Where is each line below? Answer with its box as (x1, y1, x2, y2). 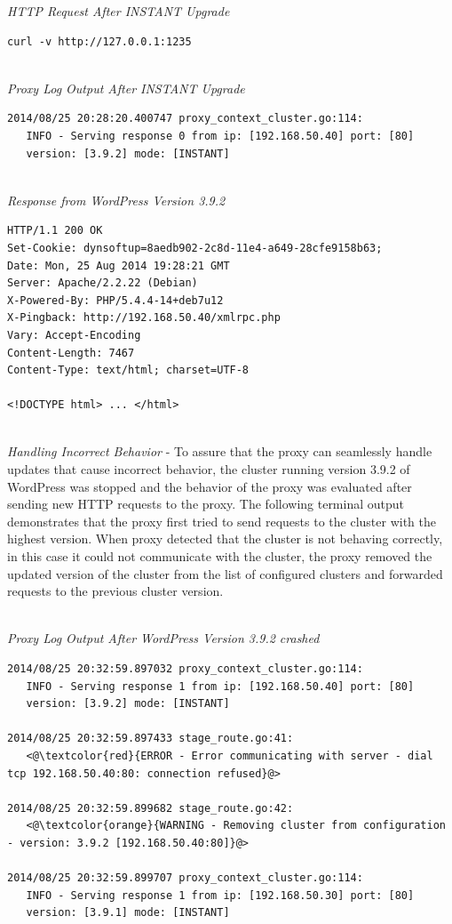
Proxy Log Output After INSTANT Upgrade (7, 78, 245, 97)
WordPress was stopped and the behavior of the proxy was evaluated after (7, 477, 412, 495)
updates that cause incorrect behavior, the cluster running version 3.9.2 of (7, 460, 410, 478)
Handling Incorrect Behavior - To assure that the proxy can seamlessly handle (7, 442, 432, 461)
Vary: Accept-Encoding (7, 328, 141, 341)
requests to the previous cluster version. (7, 582, 224, 600)
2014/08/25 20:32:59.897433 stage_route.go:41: (7, 732, 294, 745)
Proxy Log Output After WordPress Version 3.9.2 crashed (7, 629, 320, 647)
